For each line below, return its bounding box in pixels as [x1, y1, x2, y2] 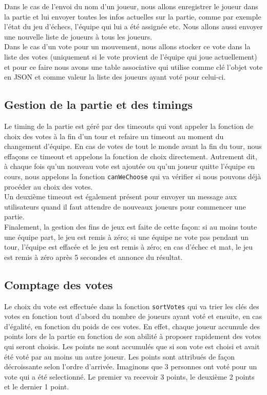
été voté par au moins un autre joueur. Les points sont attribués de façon [4, 351, 235, 362]
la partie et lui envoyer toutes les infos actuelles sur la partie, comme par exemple [4, 11, 261, 22]
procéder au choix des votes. [4, 181, 93, 192]
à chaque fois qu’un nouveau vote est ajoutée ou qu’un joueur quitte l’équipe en [4, 161, 255, 172]
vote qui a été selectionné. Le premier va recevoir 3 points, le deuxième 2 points [4, 371, 255, 382]
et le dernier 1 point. [4, 381, 69, 392]
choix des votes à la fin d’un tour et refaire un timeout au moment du [4, 130, 224, 141]
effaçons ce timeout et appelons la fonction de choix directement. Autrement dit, [4, 151, 257, 161]
